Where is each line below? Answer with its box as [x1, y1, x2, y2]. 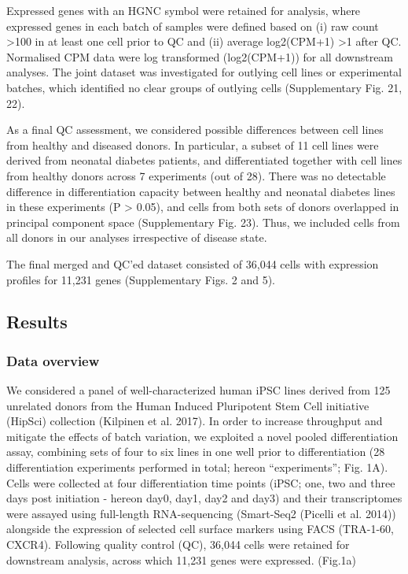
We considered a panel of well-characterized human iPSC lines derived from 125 [6, 382, 391, 398]
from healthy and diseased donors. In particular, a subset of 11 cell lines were [6, 136, 379, 153]
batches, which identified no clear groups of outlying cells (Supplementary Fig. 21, [6, 79, 402, 95]
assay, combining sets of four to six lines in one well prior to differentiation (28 [6, 443, 385, 460]
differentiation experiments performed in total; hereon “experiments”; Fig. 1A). [6, 459, 388, 476]
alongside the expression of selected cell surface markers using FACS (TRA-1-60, [6, 520, 394, 537]
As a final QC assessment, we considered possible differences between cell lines [6, 121, 384, 138]
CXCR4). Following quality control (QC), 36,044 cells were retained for [6, 536, 350, 553]
